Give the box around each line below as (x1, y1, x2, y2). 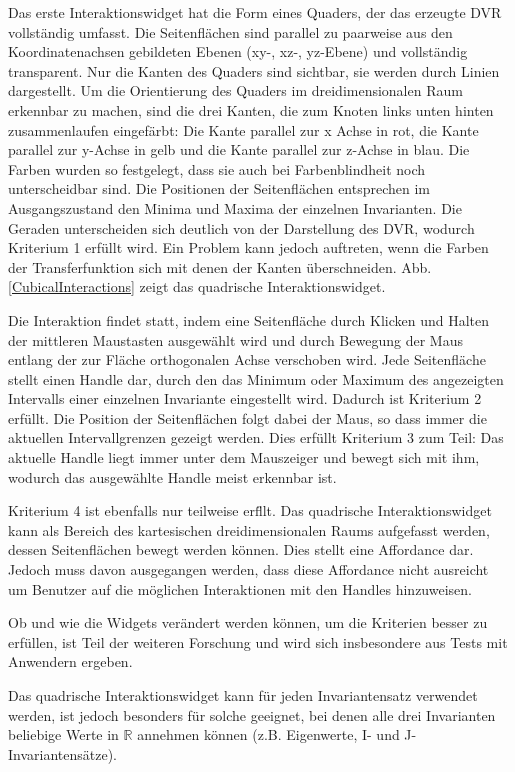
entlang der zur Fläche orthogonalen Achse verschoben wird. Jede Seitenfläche (8, 349, 486, 370)
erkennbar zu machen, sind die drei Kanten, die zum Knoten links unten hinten (8, 99, 494, 120)
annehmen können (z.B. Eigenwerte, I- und (137, 724, 400, 745)
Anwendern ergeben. (8, 651, 133, 672)
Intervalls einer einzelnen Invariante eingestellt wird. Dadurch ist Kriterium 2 (8, 388, 482, 409)
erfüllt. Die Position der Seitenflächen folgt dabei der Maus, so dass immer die (8, 407, 487, 428)
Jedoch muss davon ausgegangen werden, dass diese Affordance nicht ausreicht (8, 559, 489, 580)
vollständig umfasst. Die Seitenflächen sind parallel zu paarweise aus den (8, 21, 453, 42)
